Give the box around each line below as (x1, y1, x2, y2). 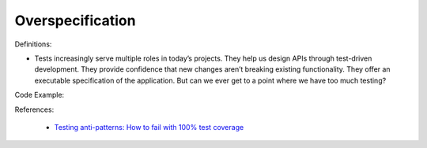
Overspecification (14, 12, 136, 29)
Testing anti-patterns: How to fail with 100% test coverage (54, 122, 244, 131)
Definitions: (14, 39, 52, 49)
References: (14, 105, 55, 114)
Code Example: (14, 91, 65, 100)
